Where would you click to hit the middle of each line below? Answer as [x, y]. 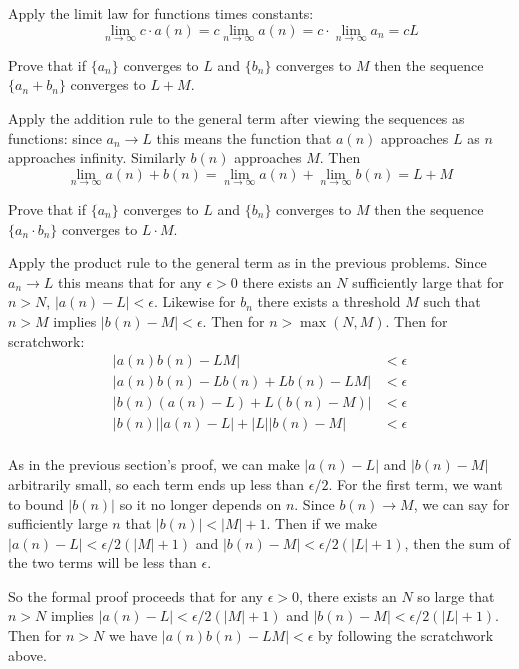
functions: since [55, 137]
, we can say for [461, 503]
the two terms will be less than [102, 562]
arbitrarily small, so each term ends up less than [156, 483]
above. [27, 654]
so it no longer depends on [200, 503]
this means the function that [244, 137]
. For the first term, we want [415, 483]
